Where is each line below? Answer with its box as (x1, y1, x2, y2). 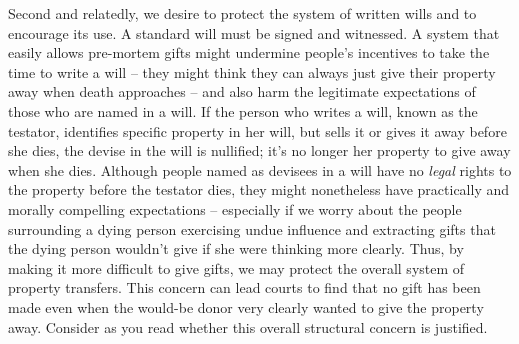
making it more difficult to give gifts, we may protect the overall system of (8, 257, 465, 278)
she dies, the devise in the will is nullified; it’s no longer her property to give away (8, 140, 511, 161)
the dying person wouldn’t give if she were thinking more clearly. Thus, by (8, 238, 464, 259)
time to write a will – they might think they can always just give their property (8, 61, 496, 82)
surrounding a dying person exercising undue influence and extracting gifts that (8, 218, 496, 239)
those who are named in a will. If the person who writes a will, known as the (8, 100, 478, 121)
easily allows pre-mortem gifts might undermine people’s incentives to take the (8, 42, 490, 63)
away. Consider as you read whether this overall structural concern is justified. (8, 316, 488, 337)
